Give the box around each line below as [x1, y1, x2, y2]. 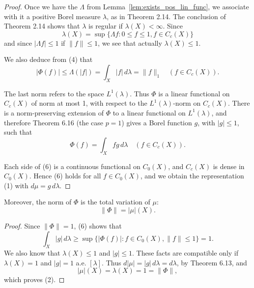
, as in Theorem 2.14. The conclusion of [107, 11, 226, 21]
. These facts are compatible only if [132, 248, 239, 258]
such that [4, 127, 32, 137]
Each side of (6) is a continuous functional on [4, 161, 141, 171]
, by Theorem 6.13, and [176, 257, 247, 267]
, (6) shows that [74, 220, 122, 230]
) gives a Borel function [121, 117, 192, 127]
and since [4, 37, 32, 48]
